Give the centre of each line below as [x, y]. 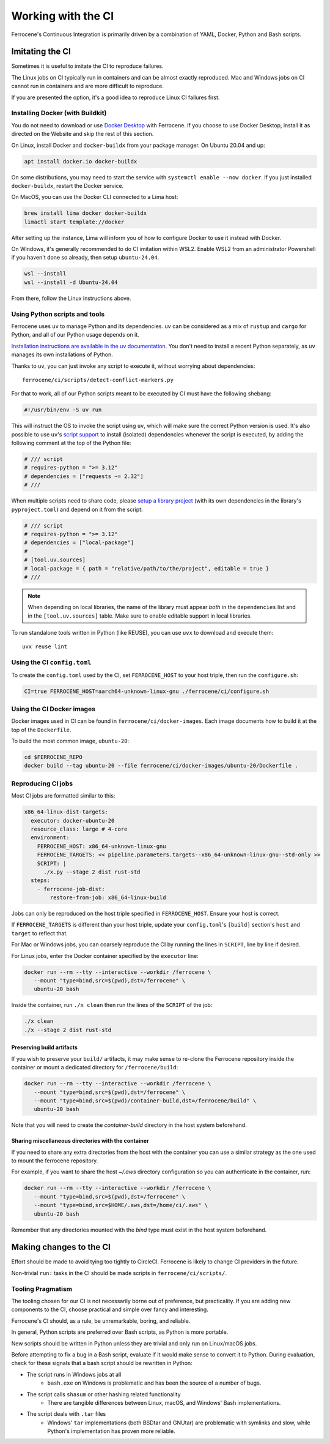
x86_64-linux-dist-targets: [66, 812]
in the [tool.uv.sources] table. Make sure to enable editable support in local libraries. [140, 616]
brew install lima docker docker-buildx [85, 213]
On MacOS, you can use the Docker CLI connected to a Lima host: [95, 197]
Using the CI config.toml [51, 662]
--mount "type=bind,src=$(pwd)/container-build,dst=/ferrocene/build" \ [145, 1101]
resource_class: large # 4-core [79, 829]
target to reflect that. [40, 933]
